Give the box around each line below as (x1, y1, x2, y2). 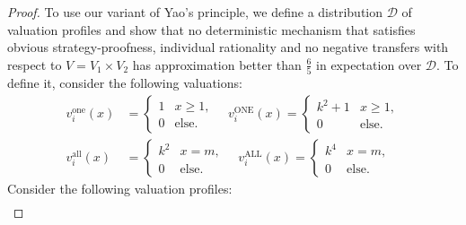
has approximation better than (132, 55, 302, 74)
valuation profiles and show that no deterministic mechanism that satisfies (7, 20, 416, 39)
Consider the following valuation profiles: (7, 178, 233, 197)
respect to (7, 55, 62, 74)
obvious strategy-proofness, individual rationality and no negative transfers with (7, 38, 449, 56)
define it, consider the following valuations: (7, 74, 242, 92)
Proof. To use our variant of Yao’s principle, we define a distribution (7, 3, 383, 21)
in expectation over (316, 55, 422, 74)
